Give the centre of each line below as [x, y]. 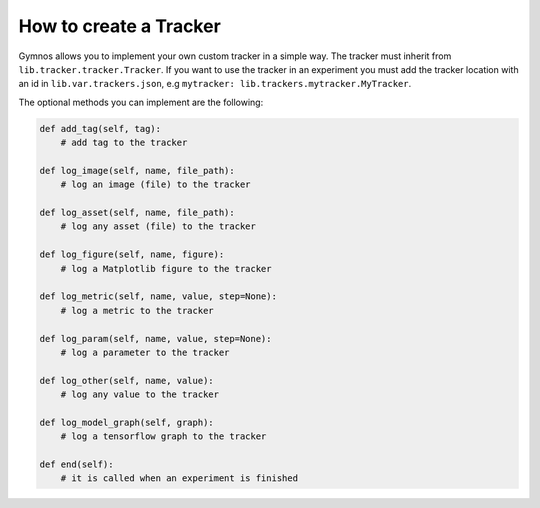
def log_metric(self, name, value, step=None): [158, 296]
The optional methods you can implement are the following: [141, 102]
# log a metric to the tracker [137, 310]
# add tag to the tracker [124, 143]
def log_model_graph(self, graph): [126, 422]
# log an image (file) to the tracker [155, 184]
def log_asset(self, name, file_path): [137, 213]
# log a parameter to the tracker [145, 352]
